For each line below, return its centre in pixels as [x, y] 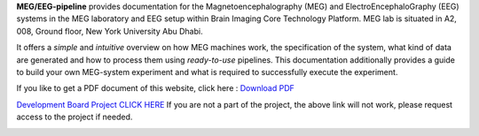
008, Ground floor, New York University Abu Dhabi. [110, 31]
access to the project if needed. [75, 117]
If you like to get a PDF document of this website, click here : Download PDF [155, 88]
